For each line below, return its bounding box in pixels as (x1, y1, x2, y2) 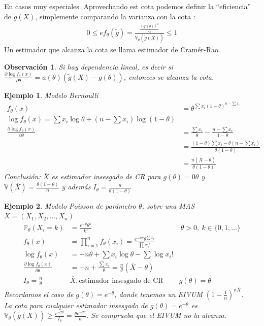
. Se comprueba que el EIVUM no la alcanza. (86, 310, 226, 320)
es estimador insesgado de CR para (51, 171, 161, 182)
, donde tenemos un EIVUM (114, 288, 203, 299)
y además (61, 181, 91, 192)
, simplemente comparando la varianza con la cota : (35, 11, 195, 21)
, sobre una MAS (142, 200, 195, 211)
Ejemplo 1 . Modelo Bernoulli (4, 89, 98, 100)
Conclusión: (4, 171, 41, 182)
